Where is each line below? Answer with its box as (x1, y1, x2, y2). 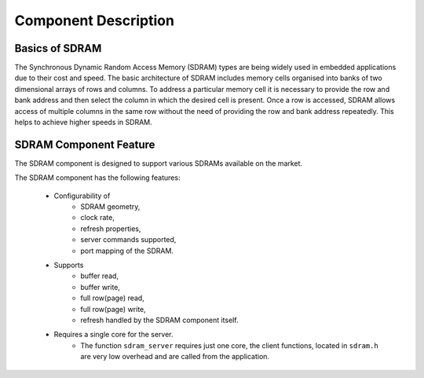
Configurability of (53, 191, 111, 200)
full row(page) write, (80, 304, 147, 314)
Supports (53, 260, 84, 270)
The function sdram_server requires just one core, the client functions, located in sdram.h (80, 340, 378, 350)
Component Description (14, 12, 174, 29)
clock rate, (80, 213, 115, 222)
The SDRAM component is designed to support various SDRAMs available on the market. (14, 158, 302, 168)
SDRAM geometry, (80, 202, 141, 211)
